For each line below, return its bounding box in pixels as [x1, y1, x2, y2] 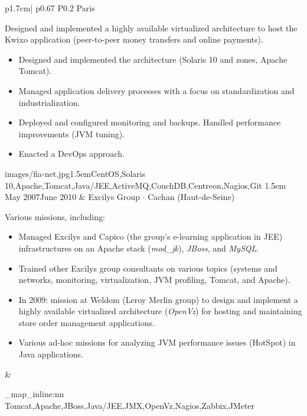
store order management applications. [18, 316, 155, 328]
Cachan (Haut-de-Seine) [148, 191, 235, 203]
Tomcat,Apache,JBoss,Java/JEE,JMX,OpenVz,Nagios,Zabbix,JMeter [5, 399, 255, 411]
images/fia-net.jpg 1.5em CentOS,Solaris [5, 167, 146, 179]
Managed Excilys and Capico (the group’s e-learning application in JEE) [18, 230, 283, 243]
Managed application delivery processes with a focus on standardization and [18, 84, 295, 96]
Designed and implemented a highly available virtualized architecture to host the [5, 21, 298, 34]
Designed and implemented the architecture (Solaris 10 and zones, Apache [18, 53, 288, 65]
